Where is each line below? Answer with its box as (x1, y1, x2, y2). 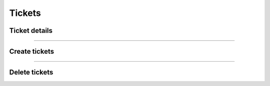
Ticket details (9, 26, 52, 35)
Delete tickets (9, 68, 53, 77)
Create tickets (9, 47, 54, 56)
